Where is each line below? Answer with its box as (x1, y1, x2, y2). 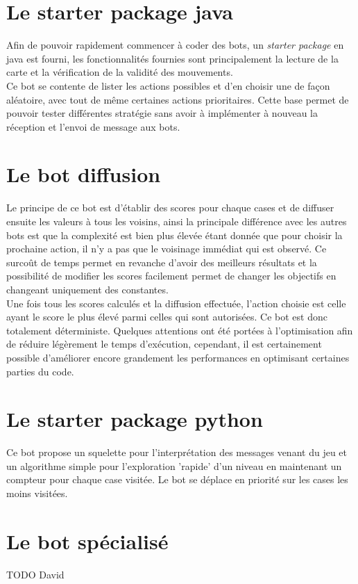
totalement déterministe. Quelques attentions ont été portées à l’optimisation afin (6, 323, 353, 337)
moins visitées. (6, 486, 68, 501)
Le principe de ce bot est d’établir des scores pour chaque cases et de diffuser (6, 200, 334, 215)
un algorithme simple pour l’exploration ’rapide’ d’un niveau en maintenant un (6, 458, 342, 473)
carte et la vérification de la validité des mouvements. (6, 65, 233, 79)
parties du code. (6, 364, 74, 378)
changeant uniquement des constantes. (6, 282, 169, 296)
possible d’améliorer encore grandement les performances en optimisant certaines (6, 350, 350, 364)
